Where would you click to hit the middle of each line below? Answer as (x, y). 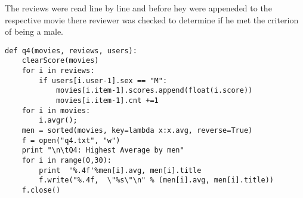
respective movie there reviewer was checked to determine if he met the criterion (152, 19)
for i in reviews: (58, 71)
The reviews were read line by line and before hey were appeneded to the (138, 8)
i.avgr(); (58, 121)
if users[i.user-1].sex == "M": (103, 80)
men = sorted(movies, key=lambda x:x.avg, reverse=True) (137, 131)
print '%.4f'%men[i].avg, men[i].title (120, 170)
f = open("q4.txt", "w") (71, 140)
